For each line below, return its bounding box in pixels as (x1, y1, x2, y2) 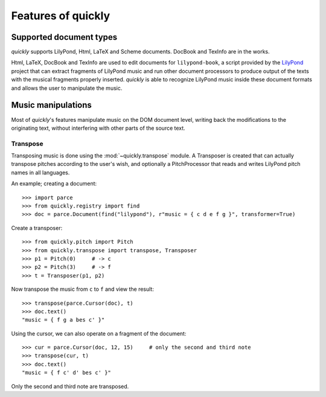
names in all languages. (11, 169, 70, 176)
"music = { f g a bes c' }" (22, 317, 105, 323)
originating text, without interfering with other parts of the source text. (11, 124, 185, 132)
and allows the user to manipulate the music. (11, 84, 123, 92)
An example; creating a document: (11, 180, 97, 187)
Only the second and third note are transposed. (11, 383, 129, 390)
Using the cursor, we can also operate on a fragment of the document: (11, 329, 187, 337)
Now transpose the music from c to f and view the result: (11, 285, 154, 293)
